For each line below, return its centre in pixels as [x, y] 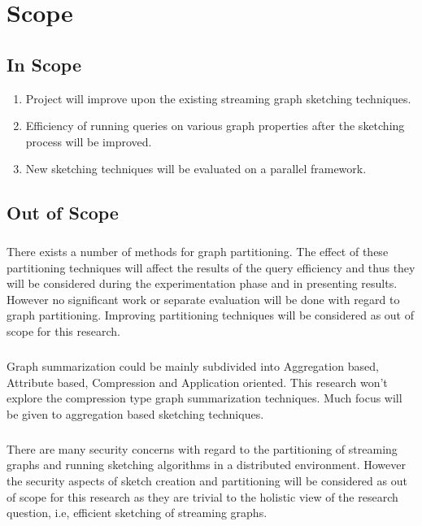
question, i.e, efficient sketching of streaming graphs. [137, 513]
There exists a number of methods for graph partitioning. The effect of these [198, 252]
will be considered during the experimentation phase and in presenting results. [202, 283]
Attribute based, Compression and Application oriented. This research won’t [197, 382]
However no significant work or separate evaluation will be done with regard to [203, 299]
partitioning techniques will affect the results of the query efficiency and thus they [211, 267]
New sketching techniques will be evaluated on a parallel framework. [196, 169]
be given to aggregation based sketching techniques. [135, 413]
